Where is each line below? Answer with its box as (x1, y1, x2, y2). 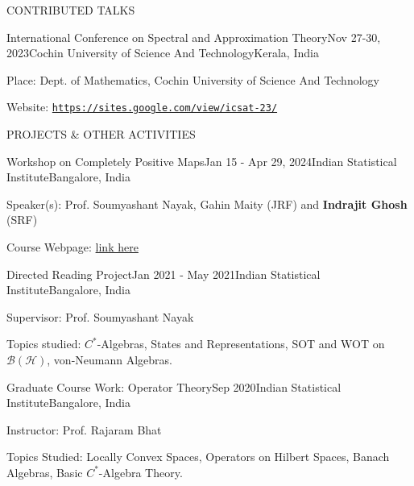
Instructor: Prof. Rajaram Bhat (6, 421, 162, 438)
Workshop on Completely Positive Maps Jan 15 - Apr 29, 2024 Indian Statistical (6, 152, 397, 169)
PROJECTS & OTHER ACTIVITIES (6, 126, 196, 143)
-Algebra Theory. (98, 463, 183, 480)
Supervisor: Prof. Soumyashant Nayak (6, 308, 194, 325)
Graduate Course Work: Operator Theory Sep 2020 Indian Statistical (6, 378, 342, 395)
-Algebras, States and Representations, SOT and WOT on (97, 335, 385, 352)
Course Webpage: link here (6, 239, 139, 255)
